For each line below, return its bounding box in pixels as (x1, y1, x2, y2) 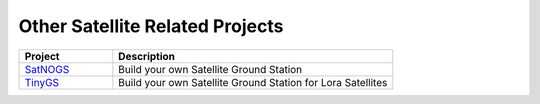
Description (118, 49, 175, 63)
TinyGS (24, 75, 60, 89)
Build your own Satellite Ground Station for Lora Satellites (118, 75, 388, 89)
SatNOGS (24, 62, 70, 76)
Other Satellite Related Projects (18, 15, 284, 37)
